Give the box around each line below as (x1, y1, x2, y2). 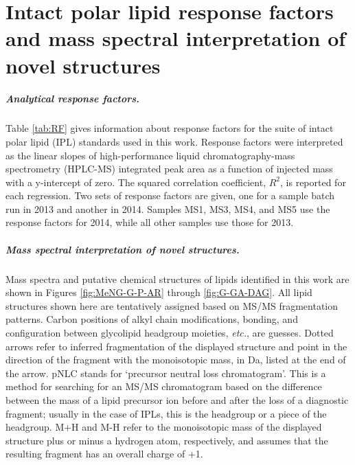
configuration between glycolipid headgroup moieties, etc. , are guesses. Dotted (5, 326, 334, 339)
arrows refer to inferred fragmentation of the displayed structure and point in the (5, 339, 347, 353)
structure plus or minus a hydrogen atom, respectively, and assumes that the (5, 433, 328, 447)
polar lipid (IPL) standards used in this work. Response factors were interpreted (5, 134, 343, 148)
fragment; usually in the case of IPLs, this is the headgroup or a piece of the (5, 406, 327, 420)
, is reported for (280, 174, 346, 189)
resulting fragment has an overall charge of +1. (5, 446, 203, 461)
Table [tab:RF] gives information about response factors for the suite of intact (5, 121, 334, 135)
